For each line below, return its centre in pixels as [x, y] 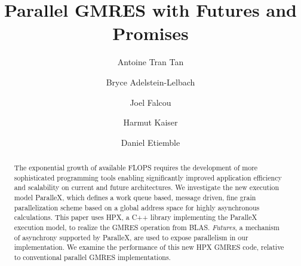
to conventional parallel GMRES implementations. [92, 257]
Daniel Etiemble [150, 142]
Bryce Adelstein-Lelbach [150, 82]
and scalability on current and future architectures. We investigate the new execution [147, 187]
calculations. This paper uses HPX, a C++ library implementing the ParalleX [136, 217]
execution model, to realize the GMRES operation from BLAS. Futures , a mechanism [147, 227]
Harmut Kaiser [150, 122]
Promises [150, 33]
